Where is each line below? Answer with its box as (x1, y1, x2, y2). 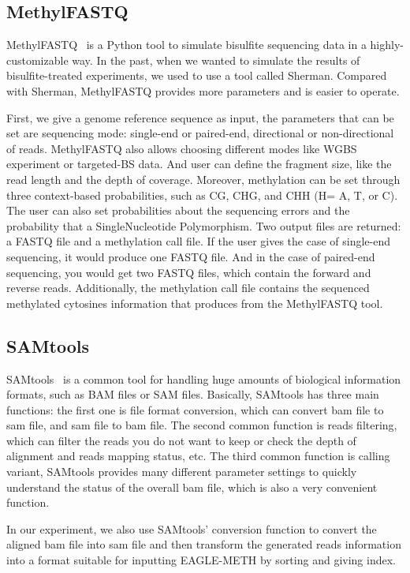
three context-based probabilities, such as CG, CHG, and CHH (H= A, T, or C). (6, 186, 398, 203)
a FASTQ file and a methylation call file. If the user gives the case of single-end (6, 233, 391, 249)
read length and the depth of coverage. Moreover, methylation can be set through (6, 170, 401, 187)
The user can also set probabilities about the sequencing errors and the (6, 202, 350, 219)
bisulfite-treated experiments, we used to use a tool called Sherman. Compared (6, 67, 387, 84)
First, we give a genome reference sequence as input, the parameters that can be (6, 109, 394, 125)
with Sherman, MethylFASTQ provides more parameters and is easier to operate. (6, 82, 400, 99)
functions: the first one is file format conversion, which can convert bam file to (6, 401, 384, 418)
